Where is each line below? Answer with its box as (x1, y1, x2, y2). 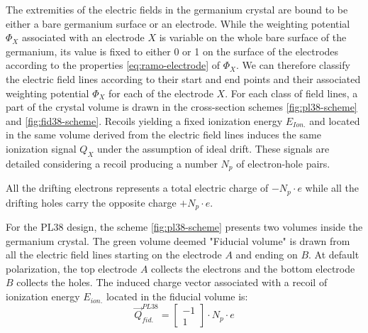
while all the (305, 180, 359, 195)
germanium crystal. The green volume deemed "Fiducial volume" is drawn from (6, 233, 350, 248)
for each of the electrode (108, 85, 213, 100)
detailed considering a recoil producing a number (6, 155, 218, 170)
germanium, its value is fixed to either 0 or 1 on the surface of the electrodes (6, 43, 339, 58)
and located (309, 113, 360, 128)
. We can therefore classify (235, 58, 350, 72)
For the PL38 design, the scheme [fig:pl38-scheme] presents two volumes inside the (6, 219, 363, 234)
